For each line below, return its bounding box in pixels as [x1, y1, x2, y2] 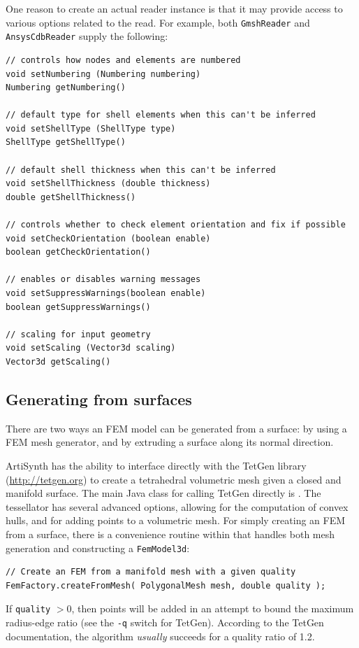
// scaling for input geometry [6, 329, 151, 339]
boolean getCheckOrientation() [6, 247, 151, 258]
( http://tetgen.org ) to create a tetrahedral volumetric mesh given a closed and [6, 472, 342, 486]
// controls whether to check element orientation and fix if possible [6, 220, 346, 230]
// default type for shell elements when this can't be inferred [6, 110, 316, 120]
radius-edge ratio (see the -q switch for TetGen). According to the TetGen [6, 615, 324, 630]
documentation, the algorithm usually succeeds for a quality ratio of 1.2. [6, 628, 315, 643]
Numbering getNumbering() [6, 83, 126, 93]
